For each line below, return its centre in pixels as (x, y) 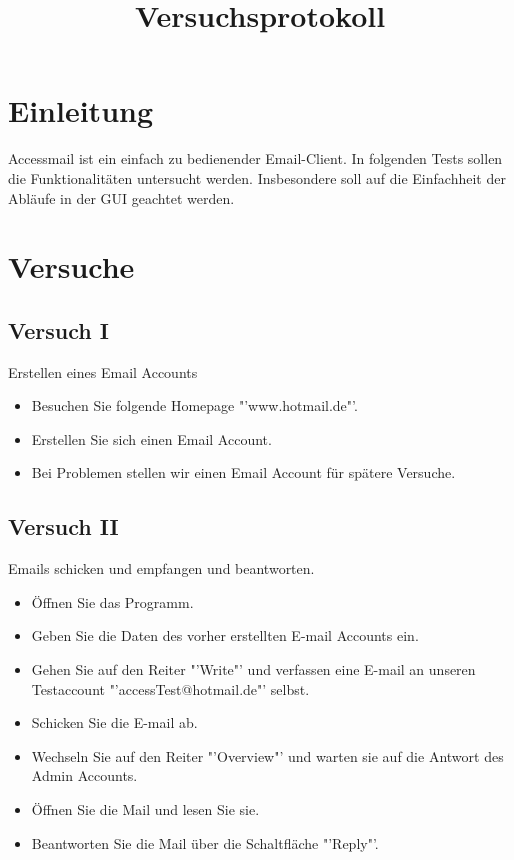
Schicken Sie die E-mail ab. (114, 722)
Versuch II (63, 526)
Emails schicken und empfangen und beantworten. (161, 568)
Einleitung (81, 110)
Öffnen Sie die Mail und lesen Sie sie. (145, 809)
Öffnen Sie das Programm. (112, 601)
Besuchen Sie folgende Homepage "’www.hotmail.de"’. (194, 405)
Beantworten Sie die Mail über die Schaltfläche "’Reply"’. (205, 842)
